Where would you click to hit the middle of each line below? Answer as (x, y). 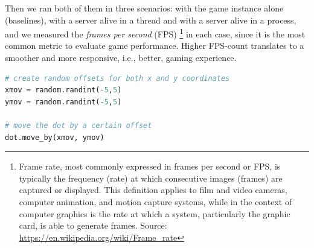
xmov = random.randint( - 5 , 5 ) (63, 90)
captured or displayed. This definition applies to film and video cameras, (153, 190)
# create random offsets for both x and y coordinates (117, 78)
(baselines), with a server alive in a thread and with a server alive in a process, (151, 20)
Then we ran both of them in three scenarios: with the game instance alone (144, 8)
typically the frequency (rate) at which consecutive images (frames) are (151, 178)
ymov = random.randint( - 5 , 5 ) (63, 102)
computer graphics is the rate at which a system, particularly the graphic (155, 213)
